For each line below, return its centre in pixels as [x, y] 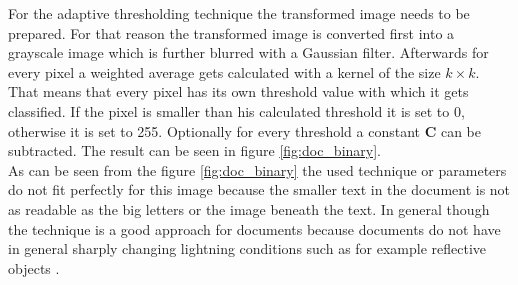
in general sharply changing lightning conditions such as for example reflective [247, 248]
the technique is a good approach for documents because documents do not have [254, 228]
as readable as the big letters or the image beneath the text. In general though [249, 208]
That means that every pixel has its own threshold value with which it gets [238, 91]
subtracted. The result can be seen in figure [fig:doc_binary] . [194, 150]
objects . [34, 267]
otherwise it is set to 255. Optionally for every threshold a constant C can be [244, 130]
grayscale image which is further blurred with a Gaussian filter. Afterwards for [248, 52]
